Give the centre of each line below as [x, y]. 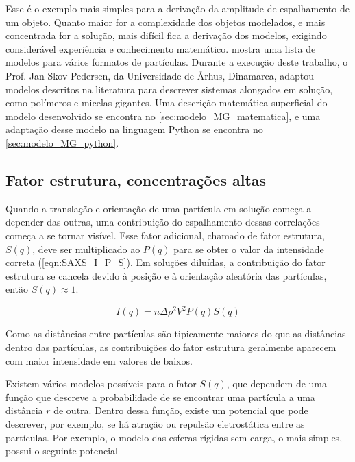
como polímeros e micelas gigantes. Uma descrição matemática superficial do [167, 102]
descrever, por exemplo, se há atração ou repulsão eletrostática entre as [155, 423]
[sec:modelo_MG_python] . [62, 142]
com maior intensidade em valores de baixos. [99, 360]
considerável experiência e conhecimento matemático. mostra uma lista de [161, 48]
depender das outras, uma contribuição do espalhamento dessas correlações [163, 222]
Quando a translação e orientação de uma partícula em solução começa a [159, 208]
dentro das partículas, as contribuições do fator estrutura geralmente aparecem [171, 346]
